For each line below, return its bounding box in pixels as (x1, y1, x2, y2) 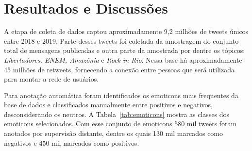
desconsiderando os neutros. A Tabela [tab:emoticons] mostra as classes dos (4, 109, 230, 119)
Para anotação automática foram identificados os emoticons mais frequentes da (4, 90, 238, 100)
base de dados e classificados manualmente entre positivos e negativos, (4, 100, 213, 110)
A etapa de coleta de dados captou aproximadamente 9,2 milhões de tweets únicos (4, 26, 249, 36)
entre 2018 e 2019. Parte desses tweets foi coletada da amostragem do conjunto (4, 35, 239, 46)
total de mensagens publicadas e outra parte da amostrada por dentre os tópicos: (4, 45, 245, 55)
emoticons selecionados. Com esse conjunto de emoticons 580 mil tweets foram (4, 118, 237, 129)
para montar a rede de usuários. (4, 74, 99, 84)
